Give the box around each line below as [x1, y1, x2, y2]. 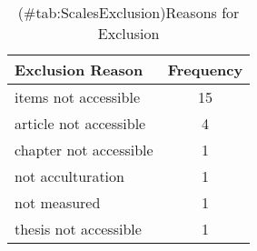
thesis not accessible [15, 218, 142, 239]
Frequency [167, 59, 243, 80]
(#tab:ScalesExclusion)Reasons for [17, 2, 240, 23]
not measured [15, 192, 101, 213]
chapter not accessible [15, 139, 153, 160]
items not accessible [15, 86, 141, 107]
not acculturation [15, 166, 124, 186]
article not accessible [15, 113, 146, 134]
